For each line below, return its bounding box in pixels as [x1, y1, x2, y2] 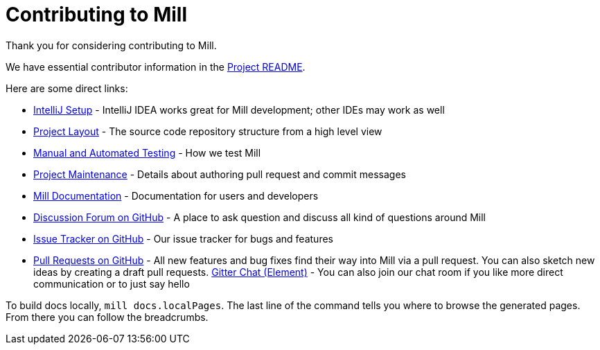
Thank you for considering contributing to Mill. [6, 39, 217, 51]
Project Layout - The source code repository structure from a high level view [33, 125, 382, 137]
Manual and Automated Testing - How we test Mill [33, 146, 261, 159]
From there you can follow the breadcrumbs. [6, 310, 209, 323]
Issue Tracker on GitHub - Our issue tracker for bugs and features [33, 232, 333, 245]
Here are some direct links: [6, 82, 128, 94]
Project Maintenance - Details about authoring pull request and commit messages [33, 168, 406, 180]
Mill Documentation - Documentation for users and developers [33, 189, 319, 202]
